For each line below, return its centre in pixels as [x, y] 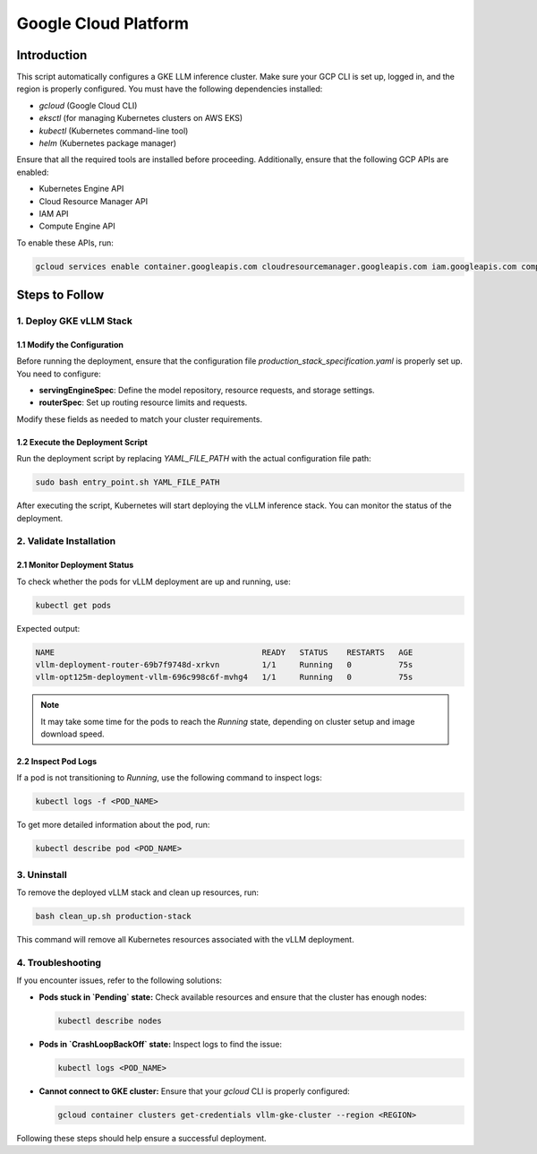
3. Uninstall [42, 874]
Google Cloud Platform [103, 23]
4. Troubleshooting [59, 962]
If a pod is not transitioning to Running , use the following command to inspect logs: [169, 778]
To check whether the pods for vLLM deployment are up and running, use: [153, 581]
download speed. [72, 734]
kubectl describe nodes [110, 1021]
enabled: [33, 172]
